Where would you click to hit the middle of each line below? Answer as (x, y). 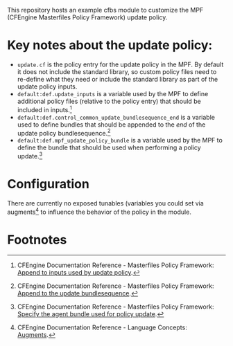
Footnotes (37, 240)
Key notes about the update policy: (110, 45)
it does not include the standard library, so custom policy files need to (117, 71)
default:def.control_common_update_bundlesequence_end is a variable (116, 117)
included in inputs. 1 (45, 109)
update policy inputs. (47, 86)
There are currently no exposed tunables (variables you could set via (106, 203)
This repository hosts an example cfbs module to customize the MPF (105, 10)
